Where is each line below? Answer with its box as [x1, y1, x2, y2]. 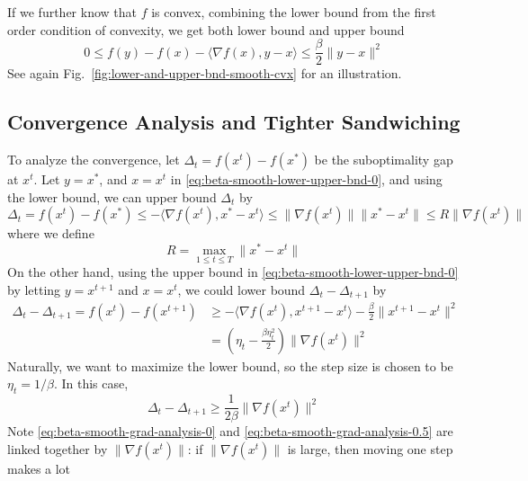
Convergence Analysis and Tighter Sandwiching [7, 108, 461, 136]
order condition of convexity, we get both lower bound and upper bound [7, 20, 405, 39]
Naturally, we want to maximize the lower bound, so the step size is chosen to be [7, 356, 453, 375]
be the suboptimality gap [314, 150, 453, 169]
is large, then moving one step [287, 439, 453, 458]
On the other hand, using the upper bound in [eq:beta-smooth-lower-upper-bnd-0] [7, 263, 459, 281]
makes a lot [7, 459, 71, 477]
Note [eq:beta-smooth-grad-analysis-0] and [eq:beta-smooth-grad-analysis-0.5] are [7, 422, 453, 441]
